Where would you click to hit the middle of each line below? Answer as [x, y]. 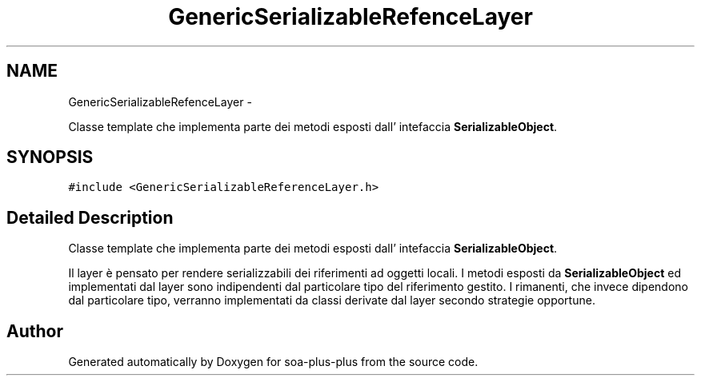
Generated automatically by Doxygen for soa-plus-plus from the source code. [273, 362]
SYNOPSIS [50, 157]
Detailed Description [90, 217]
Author [35, 331]
